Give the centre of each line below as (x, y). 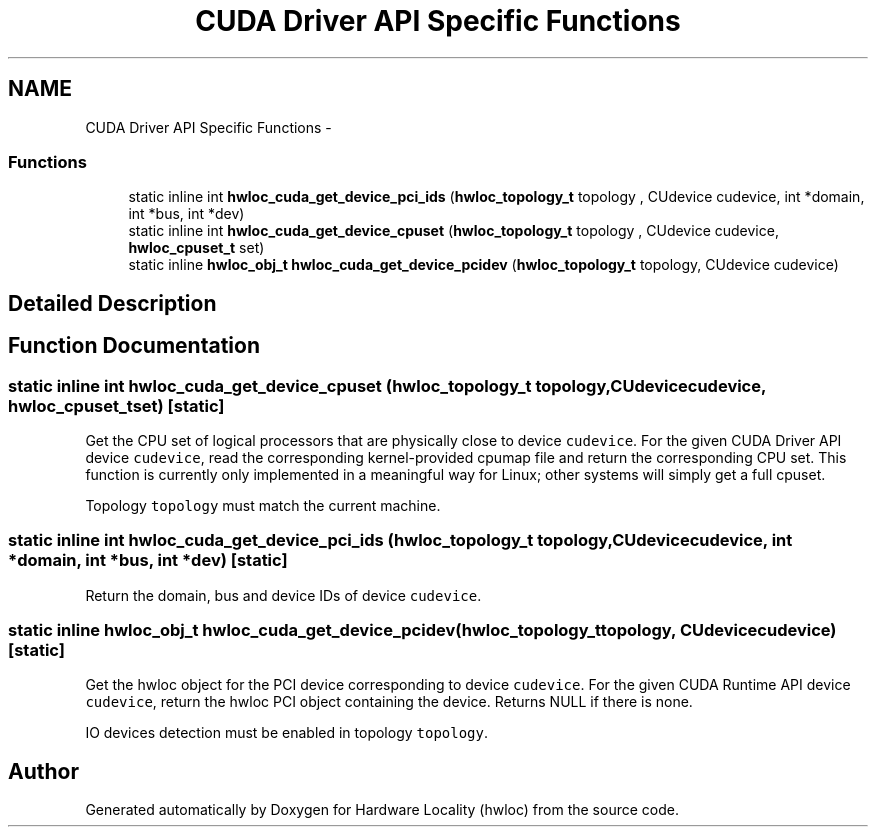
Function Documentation (134, 346)
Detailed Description (112, 303)
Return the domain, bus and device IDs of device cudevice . (283, 595)
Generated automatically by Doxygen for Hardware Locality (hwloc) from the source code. (382, 810)
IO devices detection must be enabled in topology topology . (287, 733)
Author (43, 771)
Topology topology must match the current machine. (263, 505)
